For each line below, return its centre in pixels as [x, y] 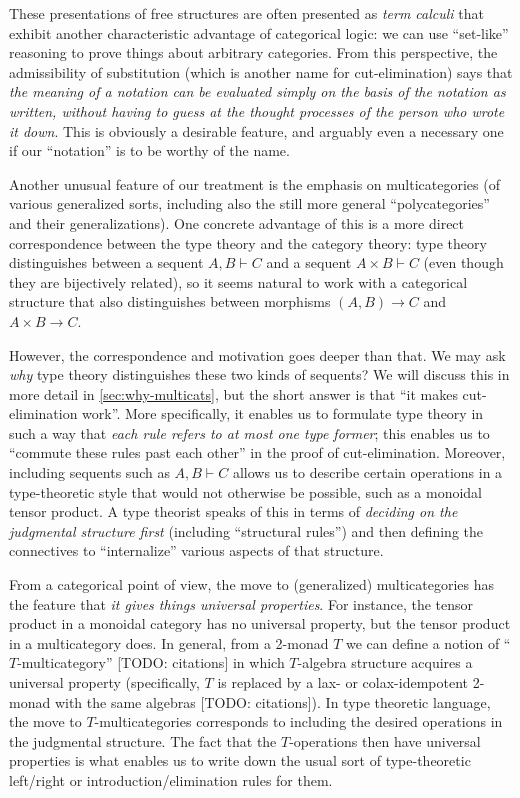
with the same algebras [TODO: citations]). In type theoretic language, [272, 701]
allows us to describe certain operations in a [367, 472]
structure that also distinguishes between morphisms [170, 301]
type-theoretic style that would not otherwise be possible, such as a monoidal [246, 491]
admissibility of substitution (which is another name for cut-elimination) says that [261, 71]
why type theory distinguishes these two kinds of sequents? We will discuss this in [259, 374]
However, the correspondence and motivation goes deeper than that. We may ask [257, 354]
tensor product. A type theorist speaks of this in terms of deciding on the [233, 511]
